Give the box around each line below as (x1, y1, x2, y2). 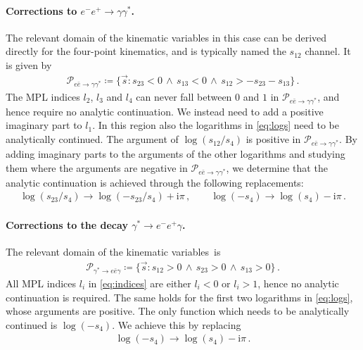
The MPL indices (6, 89, 80, 104)
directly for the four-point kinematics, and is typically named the (6, 44, 286, 58)
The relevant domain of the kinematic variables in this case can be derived (6, 30, 327, 44)
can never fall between (136, 89, 232, 104)
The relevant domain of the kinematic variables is (6, 244, 221, 259)
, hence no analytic (257, 275, 339, 290)
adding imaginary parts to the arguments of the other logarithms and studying (6, 146, 345, 161)
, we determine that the (226, 160, 328, 175)
